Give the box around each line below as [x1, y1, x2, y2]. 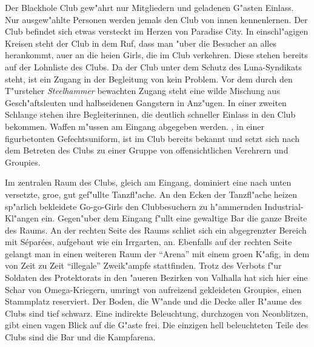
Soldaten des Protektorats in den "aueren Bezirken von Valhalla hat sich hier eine [5, 271, 308, 284]
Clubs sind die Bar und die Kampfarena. [5, 331, 156, 343]
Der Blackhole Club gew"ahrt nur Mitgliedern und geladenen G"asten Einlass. [5, 1, 294, 13]
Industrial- [264, 200, 304, 212]
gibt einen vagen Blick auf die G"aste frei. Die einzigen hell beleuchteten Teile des [5, 318, 309, 331]
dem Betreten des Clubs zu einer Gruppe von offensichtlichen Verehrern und [5, 144, 289, 157]
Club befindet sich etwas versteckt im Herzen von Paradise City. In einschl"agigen [5, 25, 309, 38]
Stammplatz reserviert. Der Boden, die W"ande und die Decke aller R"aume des [5, 295, 302, 308]
